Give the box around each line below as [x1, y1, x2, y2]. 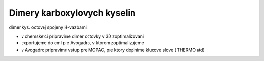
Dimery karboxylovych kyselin [9, 7, 136, 18]
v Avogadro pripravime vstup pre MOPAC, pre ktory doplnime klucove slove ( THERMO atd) [21, 47, 205, 53]
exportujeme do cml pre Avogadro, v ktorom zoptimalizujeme [21, 40, 144, 46]
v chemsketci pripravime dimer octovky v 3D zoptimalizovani [21, 33, 144, 39]
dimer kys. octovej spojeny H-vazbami [9, 24, 87, 30]
